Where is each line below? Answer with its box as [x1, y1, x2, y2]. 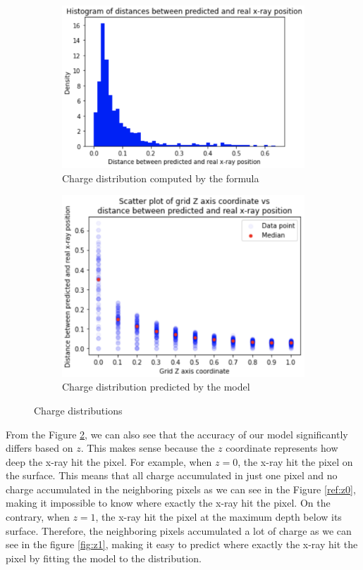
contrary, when [6, 509, 70, 524]
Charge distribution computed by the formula [62, 170, 259, 185]
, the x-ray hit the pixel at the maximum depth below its [95, 509, 342, 524]
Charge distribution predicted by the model [62, 379, 250, 394]
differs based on [6, 441, 73, 455]
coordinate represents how [226, 441, 338, 455]
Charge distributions [34, 403, 123, 417]
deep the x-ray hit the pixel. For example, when [6, 454, 212, 469]
